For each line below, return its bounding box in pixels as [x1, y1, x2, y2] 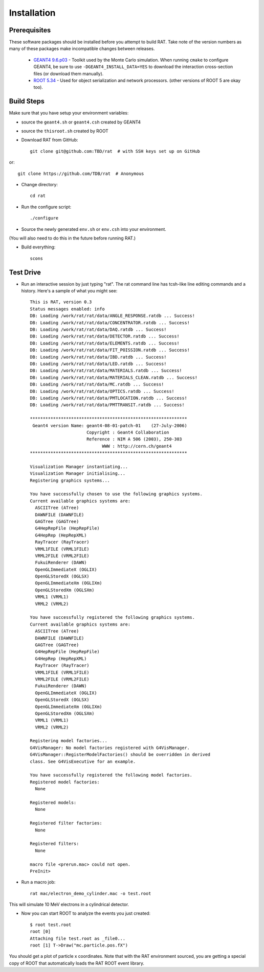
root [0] [30, 929, 51, 934]
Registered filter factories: [30, 821, 103, 826]
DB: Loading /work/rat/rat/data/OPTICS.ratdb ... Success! [30, 389, 175, 394]
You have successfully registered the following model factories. [30, 772, 193, 778]
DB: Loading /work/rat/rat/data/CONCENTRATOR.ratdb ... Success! [30, 320, 190, 325]
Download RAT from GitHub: [21, 137, 78, 143]
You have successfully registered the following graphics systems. [30, 615, 195, 620]
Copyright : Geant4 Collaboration [86, 429, 170, 435]
